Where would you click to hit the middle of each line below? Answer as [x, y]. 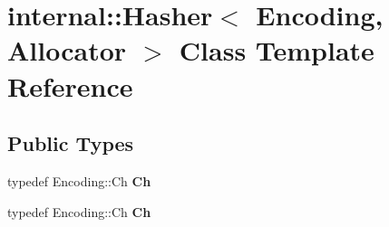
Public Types [71, 143]
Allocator [67, 50]
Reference [70, 85]
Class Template [277, 50]
